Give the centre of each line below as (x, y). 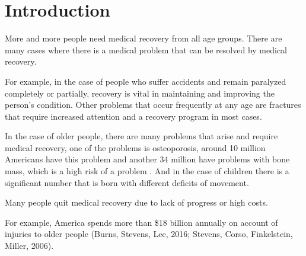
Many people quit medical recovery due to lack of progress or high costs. (136, 202)
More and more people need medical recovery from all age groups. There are (144, 38)
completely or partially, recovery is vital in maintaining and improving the (140, 93)
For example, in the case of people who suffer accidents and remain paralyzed (146, 81)
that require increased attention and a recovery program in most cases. (133, 116)
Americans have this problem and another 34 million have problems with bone (147, 159)
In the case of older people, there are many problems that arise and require (141, 136)
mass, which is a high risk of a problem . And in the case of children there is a (147, 171)
